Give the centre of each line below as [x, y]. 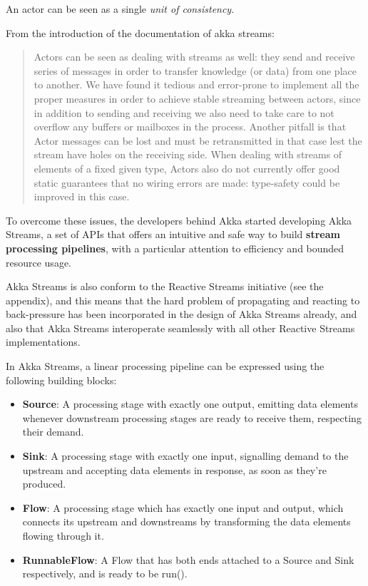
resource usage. [39, 262]
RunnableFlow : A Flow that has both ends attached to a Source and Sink [188, 559]
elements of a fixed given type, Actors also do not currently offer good [187, 168]
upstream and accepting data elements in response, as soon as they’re [174, 469]
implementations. [43, 342]
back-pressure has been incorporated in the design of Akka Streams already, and [182, 314]
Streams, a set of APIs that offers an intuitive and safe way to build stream [173, 234]
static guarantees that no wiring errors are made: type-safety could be [187, 182]
